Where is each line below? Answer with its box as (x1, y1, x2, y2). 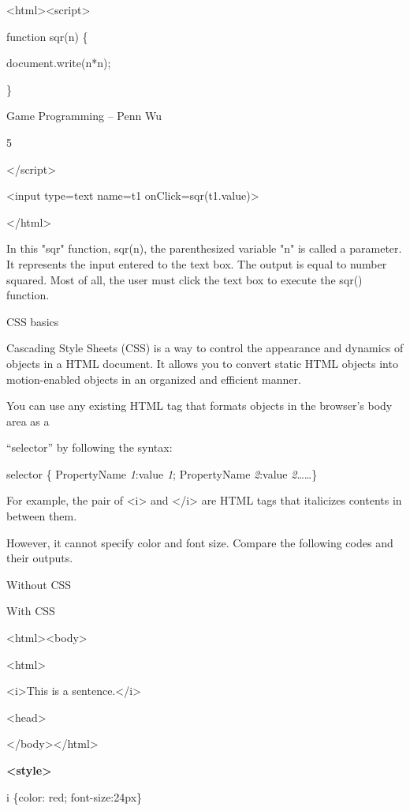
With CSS (6, 603, 55, 619)
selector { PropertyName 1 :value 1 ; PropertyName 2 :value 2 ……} (6, 465, 318, 482)
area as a (6, 412, 50, 429)
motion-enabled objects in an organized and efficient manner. (6, 370, 301, 387)
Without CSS (6, 576, 72, 592)
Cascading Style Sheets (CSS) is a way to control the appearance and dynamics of (6, 340, 404, 356)
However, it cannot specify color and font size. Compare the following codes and (6, 534, 393, 550)
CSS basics (6, 313, 59, 329)
